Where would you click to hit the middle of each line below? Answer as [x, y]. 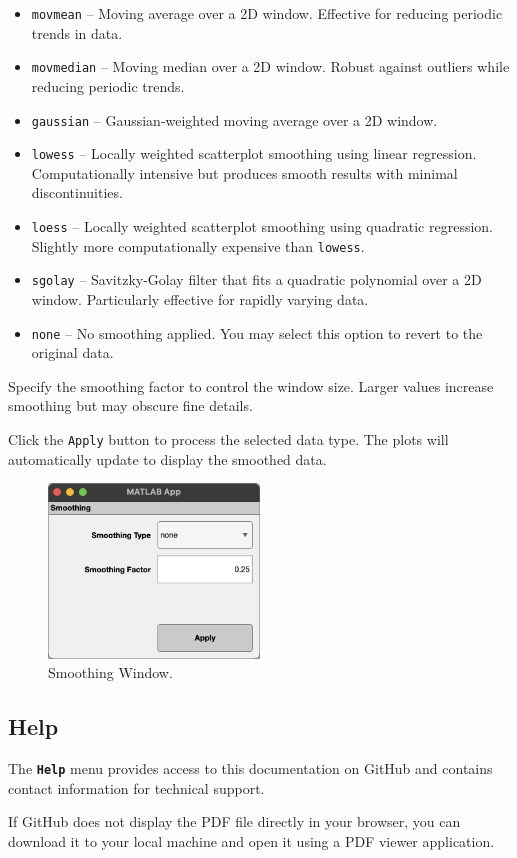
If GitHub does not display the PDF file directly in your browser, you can [234, 821]
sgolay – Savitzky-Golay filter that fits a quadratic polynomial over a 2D [256, 279]
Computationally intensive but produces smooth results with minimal [244, 172]
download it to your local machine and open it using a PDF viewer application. [251, 840]
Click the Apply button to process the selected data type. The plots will [228, 439]
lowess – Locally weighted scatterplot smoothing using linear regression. [254, 153]
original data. [72, 352]
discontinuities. [77, 192]
